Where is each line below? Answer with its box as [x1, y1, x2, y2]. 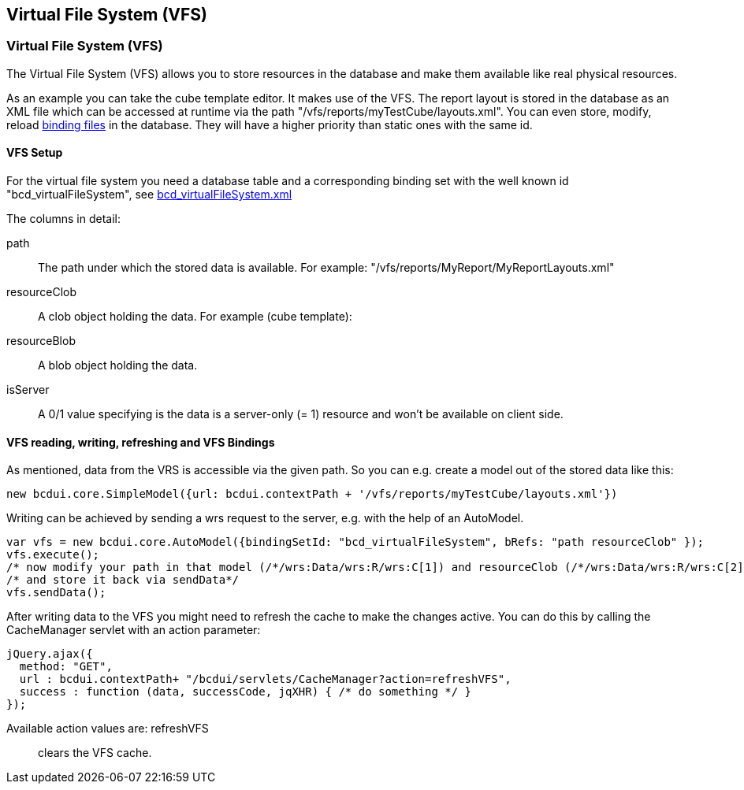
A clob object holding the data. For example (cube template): [38, 310, 352, 324]
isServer [6, 383, 50, 397]
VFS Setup [6, 146, 63, 160]
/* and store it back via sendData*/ [6, 573, 240, 587]
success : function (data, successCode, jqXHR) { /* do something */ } [19, 685, 472, 699]
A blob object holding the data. [38, 358, 198, 373]
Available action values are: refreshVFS [6, 721, 209, 736]
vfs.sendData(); [6, 586, 106, 599]
